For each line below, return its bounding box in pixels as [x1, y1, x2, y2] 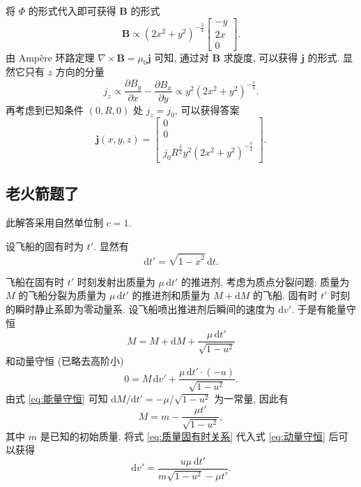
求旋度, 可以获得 [223, 50, 298, 64]
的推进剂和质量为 [132, 288, 210, 303]
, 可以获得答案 [174, 102, 240, 117]
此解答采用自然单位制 [6, 215, 103, 230]
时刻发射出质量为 [77, 274, 155, 289]
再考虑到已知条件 [6, 102, 84, 117]
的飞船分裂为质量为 [18, 288, 107, 303]
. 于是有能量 [291, 301, 346, 316]
